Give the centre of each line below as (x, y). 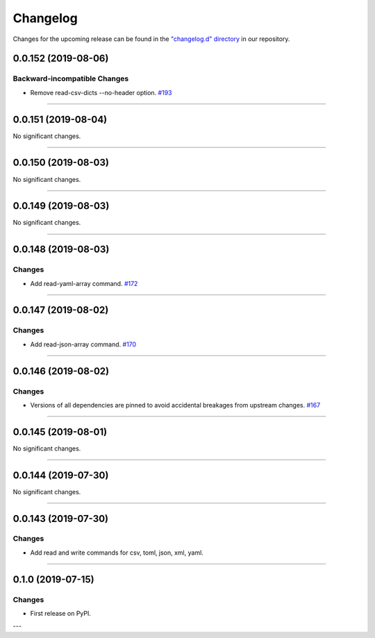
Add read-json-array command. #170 (83, 344)
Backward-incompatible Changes (71, 78)
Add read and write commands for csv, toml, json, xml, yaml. (117, 553)
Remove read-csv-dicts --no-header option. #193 (101, 92)
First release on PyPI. (61, 614)
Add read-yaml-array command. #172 (84, 283)
